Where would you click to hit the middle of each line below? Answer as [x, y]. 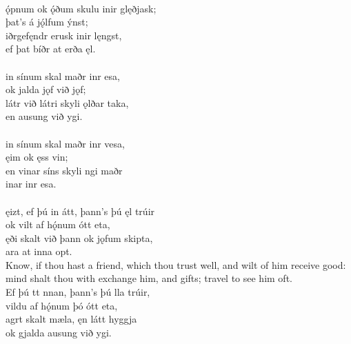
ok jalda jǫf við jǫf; [46, 89]
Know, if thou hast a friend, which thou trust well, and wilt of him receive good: [176, 264]
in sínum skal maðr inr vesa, [65, 143]
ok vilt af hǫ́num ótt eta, [58, 224]
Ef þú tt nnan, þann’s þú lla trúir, [78, 292]
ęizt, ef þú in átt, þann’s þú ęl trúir [80, 211]
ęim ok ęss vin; [37, 157]
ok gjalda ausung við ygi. [59, 332]
